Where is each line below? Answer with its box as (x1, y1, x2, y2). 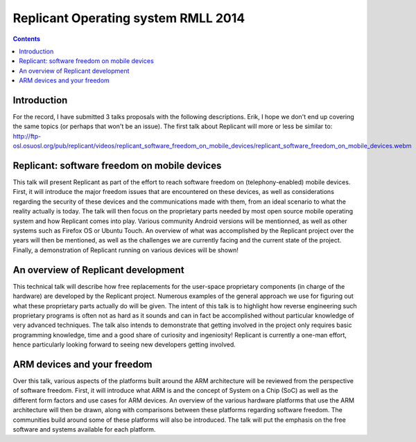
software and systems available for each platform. (12, 425, 156, 433)
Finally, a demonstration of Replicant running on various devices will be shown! (12, 246, 239, 254)
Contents (12, 35, 41, 43)
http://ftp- (12, 132, 42, 140)
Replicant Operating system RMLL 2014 (12, 10, 245, 26)
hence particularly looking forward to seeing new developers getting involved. (12, 340, 236, 349)
